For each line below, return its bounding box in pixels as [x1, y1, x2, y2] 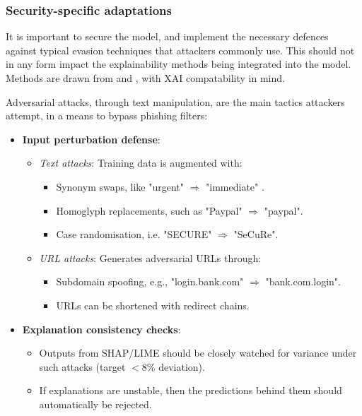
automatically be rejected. [39, 396, 152, 411]
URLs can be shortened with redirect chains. [56, 297, 250, 312]
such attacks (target [39, 359, 126, 374]
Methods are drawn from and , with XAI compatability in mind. [6, 71, 285, 85]
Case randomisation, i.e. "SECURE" [56, 227, 212, 242]
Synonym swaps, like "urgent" [56, 179, 185, 194]
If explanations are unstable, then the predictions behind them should [39, 383, 342, 398]
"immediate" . [206, 179, 264, 194]
